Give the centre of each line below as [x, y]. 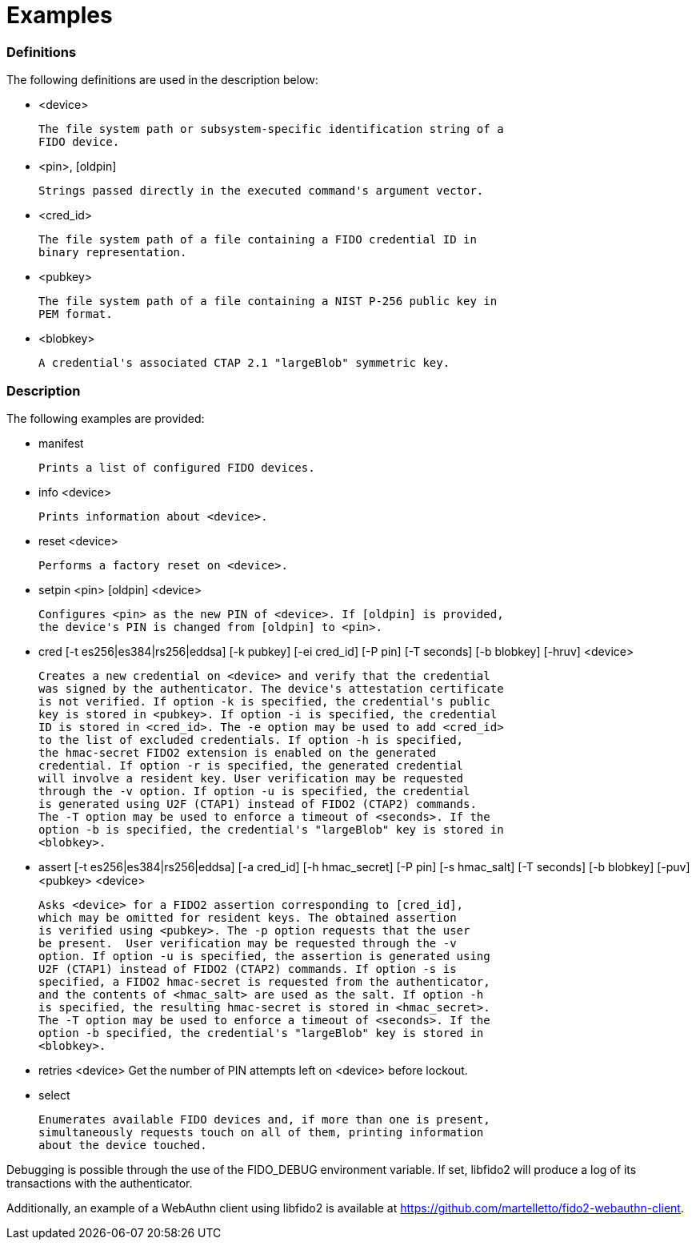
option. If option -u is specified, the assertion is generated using [264, 956]
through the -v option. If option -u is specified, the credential [254, 791]
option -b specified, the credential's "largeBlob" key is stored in [261, 1033]
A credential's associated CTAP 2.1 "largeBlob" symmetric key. [244, 363]
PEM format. [76, 314]
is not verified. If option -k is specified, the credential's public [264, 701]
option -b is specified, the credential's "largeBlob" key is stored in [271, 829]
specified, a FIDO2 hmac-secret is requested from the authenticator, [264, 981]
